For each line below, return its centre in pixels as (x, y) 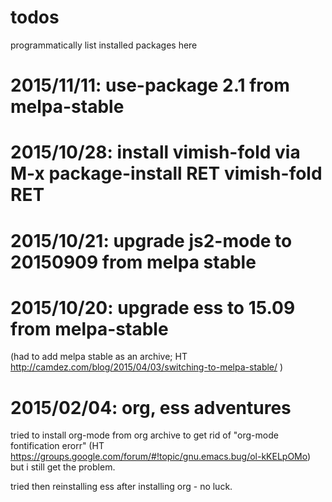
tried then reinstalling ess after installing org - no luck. (121, 487)
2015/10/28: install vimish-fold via (155, 152)
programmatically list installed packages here (104, 45)
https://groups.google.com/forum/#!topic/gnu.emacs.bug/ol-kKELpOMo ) (161, 457)
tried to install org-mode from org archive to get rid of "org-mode (144, 435)
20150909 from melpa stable (133, 262)
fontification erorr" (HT (57, 446)
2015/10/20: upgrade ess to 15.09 (153, 307)
